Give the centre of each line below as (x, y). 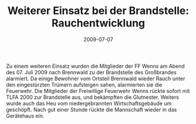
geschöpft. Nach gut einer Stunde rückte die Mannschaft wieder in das (92, 109)
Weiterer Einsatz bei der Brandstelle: (98, 11)
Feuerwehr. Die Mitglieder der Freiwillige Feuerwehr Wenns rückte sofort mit (98, 91)
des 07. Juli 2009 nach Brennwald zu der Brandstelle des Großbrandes (91, 72)
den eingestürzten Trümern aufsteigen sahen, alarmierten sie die (84, 85)
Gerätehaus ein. (25, 116)
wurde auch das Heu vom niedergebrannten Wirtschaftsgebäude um (89, 103)
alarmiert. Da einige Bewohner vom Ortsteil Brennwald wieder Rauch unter (96, 78)
